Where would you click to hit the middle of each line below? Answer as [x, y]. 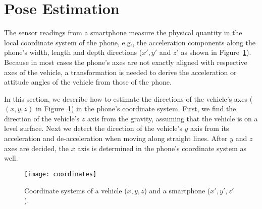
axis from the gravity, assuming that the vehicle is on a [172, 118]
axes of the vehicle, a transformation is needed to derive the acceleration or [120, 72]
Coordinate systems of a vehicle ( [76, 190]
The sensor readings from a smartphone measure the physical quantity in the [123, 32]
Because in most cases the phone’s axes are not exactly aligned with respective [126, 62]
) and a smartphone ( [177, 190]
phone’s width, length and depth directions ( [73, 52]
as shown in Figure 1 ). [216, 52]
